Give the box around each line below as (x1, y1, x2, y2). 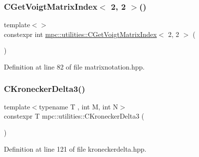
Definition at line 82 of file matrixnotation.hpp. (4, 62, 145, 71)
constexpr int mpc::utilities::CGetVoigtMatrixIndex (4, 29, 157, 39)
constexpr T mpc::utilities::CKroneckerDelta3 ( (4, 111, 145, 121)
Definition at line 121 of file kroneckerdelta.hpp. (4, 143, 146, 154)
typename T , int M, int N (39, 101, 118, 111)
